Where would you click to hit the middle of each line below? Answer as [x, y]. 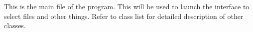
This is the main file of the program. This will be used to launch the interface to [127, 6]
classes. [15, 25]
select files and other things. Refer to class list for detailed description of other [124, 16]
